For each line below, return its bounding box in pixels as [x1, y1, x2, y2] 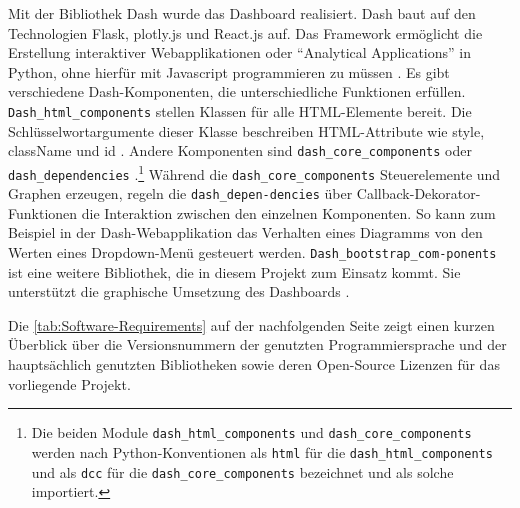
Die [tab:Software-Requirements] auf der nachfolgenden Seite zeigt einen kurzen [8, 314, 495, 335]
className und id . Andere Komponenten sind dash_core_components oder [8, 140, 472, 161]
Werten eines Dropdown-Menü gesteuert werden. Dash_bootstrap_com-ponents [8, 242, 497, 263]
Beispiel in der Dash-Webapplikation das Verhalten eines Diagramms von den [8, 222, 483, 243]
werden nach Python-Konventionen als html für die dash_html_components [31, 441, 493, 462]
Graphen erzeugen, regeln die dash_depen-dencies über [8, 183, 353, 204]
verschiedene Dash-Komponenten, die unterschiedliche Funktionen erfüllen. [8, 81, 466, 102]
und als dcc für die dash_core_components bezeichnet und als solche [31, 461, 454, 482]
